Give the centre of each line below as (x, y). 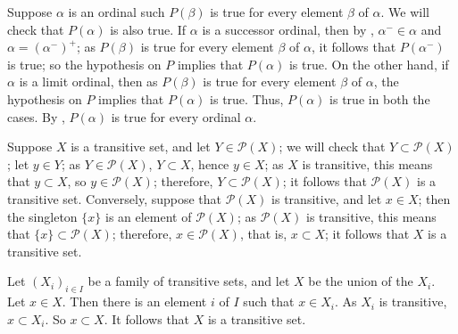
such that (269, 301)
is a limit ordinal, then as (88, 81)
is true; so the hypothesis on (84, 64)
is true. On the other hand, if (369, 64)
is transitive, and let (327, 198)
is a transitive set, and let (141, 147)
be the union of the (361, 281)
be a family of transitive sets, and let (189, 281)
